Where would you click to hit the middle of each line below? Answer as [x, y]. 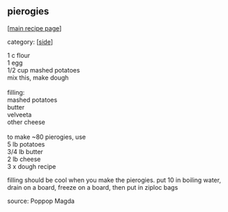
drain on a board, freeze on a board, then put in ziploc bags [93, 187]
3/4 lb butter [25, 151]
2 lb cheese [24, 159]
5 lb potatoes [26, 144]
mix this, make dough [38, 77]
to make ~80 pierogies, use [46, 137]
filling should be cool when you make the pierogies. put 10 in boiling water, [114, 180]
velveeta [20, 114]
